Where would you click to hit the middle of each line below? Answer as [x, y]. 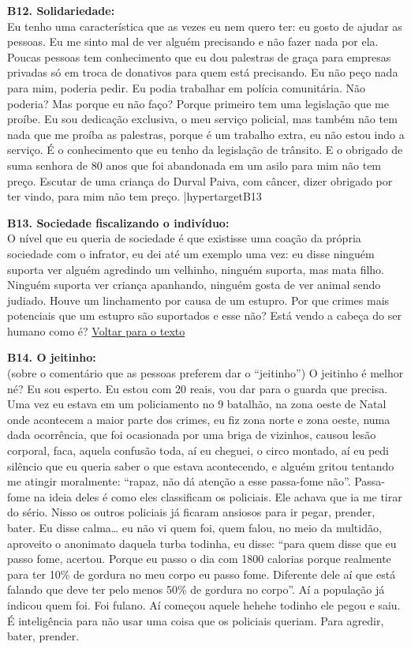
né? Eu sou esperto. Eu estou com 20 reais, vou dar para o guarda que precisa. [198, 388]
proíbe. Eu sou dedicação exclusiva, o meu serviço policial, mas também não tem [202, 119]
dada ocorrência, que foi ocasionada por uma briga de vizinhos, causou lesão [192, 435]
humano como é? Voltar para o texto [96, 330]
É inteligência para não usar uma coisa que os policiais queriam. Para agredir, [196, 620]
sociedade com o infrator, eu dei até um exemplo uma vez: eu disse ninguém [191, 253]
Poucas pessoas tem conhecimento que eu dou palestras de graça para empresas [199, 56]
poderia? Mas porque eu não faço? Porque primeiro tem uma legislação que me [198, 103]
